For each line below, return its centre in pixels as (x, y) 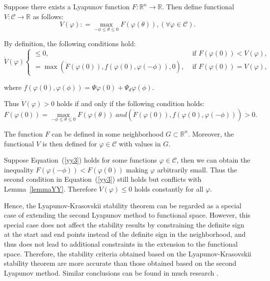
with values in (140, 143)
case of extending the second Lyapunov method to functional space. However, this (127, 215)
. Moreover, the (211, 133)
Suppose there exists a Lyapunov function (67, 6)
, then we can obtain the (213, 160)
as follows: (48, 16)
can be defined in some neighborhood (108, 133)
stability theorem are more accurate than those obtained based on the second (120, 263)
